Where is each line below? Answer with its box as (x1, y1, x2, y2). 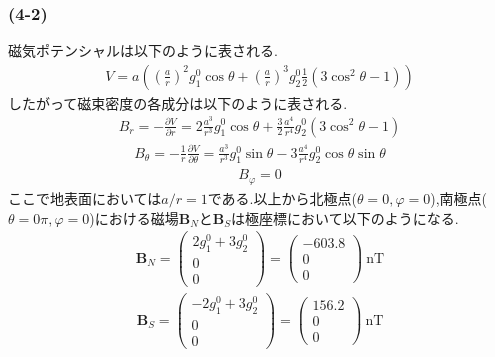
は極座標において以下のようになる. (231, 207, 459, 228)
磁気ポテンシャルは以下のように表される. (8, 40, 278, 61)
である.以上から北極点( (207, 187, 357, 208)
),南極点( (430, 187, 487, 208)
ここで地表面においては (8, 187, 162, 208)
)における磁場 (89, 207, 179, 228)
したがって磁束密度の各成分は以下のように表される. (8, 92, 348, 113)
